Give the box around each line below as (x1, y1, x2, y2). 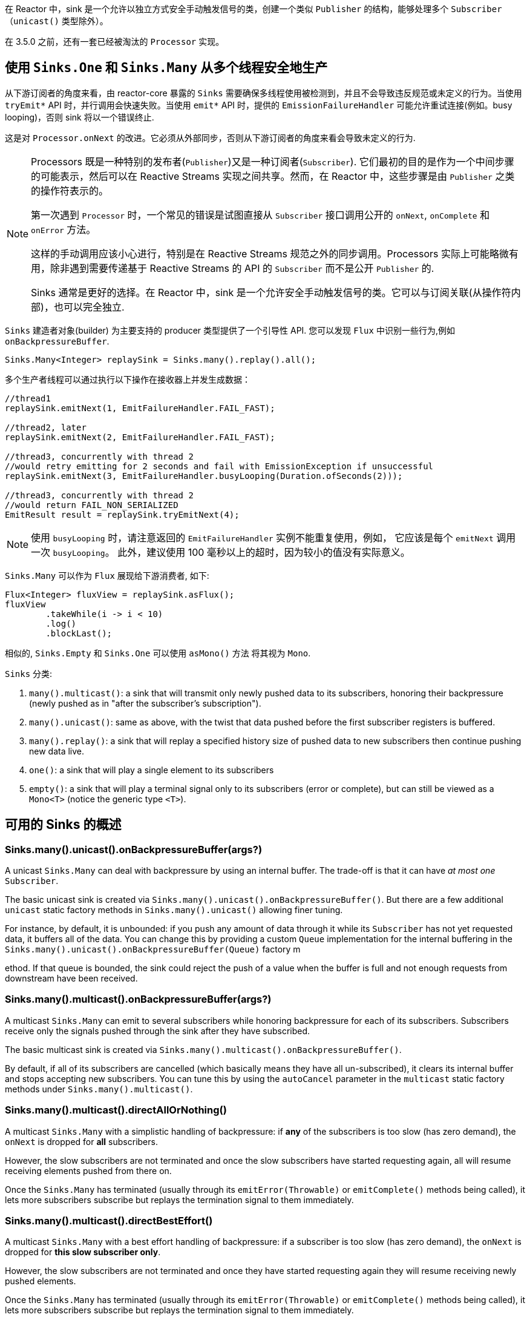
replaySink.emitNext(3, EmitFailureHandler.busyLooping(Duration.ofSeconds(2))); (5, 470, 403, 481)
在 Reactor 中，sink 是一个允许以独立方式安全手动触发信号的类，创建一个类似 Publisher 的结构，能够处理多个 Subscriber (5, 4, 502, 14)
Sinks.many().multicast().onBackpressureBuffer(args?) (5, 993, 272, 1006)
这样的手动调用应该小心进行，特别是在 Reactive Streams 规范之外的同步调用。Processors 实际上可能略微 (31, 247, 509, 260)
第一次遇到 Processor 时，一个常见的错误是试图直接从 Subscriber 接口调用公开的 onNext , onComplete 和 (31, 208, 490, 221)
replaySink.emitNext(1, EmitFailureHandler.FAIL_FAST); (5, 403, 275, 413)
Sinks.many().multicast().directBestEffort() (5, 1214, 213, 1227)
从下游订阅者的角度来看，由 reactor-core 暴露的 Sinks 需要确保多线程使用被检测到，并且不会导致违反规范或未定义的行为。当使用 (5, 87, 522, 98)
